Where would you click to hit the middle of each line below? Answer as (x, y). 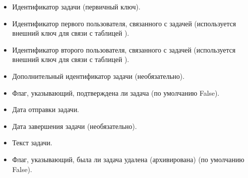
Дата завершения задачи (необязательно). (74, 126)
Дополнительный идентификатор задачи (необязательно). (98, 76)
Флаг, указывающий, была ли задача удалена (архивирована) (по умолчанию (128, 159)
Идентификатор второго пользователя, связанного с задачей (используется (124, 49)
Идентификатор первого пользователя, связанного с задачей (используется (124, 23)
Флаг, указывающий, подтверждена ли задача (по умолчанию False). (116, 92)
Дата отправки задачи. (46, 109)
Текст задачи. (32, 143)
